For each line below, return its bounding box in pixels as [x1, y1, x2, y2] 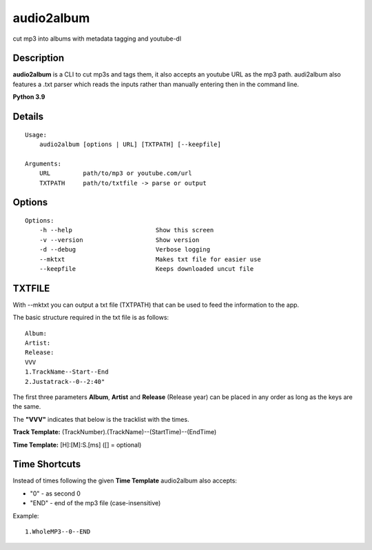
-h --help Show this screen [39, 226, 214, 234]
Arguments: [25, 159, 62, 167]
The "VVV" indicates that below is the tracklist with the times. [12, 415, 189, 423]
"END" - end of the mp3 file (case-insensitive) [30, 499, 161, 507]
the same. [12, 403, 41, 411]
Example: [12, 511, 39, 520]
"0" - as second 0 [30, 489, 81, 498]
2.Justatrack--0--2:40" [25, 378, 105, 385]
